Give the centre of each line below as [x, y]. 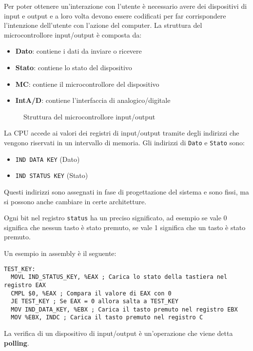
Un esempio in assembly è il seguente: [60, 253]
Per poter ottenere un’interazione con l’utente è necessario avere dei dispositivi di [126, 6]
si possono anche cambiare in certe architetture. [75, 201]
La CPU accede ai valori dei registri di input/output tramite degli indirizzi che [122, 133]
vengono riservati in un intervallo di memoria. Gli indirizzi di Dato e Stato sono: [124, 142]
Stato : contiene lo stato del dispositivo [74, 67]
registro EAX [25, 285]
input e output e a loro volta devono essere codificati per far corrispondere [115, 15]
